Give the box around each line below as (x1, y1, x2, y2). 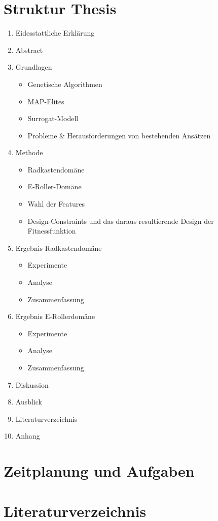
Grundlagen (15, 62, 52, 72)
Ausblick (15, 396, 42, 407)
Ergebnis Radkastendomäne (15, 242, 102, 253)
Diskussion (15, 379, 49, 390)
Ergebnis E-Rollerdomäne (15, 311, 95, 322)
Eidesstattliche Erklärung (15, 27, 95, 38)
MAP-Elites (27, 96, 64, 106)
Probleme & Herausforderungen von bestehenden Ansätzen (27, 130, 211, 140)
